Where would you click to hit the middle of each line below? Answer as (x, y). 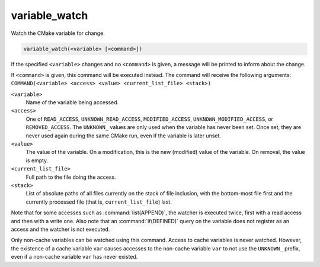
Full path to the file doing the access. (71, 177)
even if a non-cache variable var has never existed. (74, 257)
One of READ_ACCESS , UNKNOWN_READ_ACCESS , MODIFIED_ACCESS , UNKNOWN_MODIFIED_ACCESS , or (150, 119)
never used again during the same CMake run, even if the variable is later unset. (124, 136)
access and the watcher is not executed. (60, 229)
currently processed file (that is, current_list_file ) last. (99, 202)
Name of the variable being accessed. (72, 102)
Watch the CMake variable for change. (58, 33)
